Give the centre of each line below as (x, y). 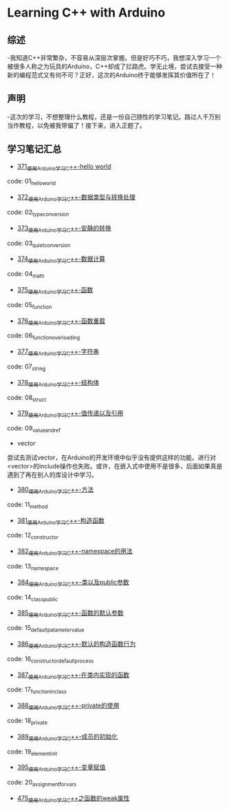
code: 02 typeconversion (38, 213)
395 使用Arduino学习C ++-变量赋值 (61, 768)
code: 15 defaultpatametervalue (46, 629)
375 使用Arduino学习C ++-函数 (55, 290)
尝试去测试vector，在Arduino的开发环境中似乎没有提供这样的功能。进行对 (112, 457)
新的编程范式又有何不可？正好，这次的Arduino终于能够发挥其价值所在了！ (112, 75)
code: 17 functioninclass (37, 690)
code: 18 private (28, 721)
